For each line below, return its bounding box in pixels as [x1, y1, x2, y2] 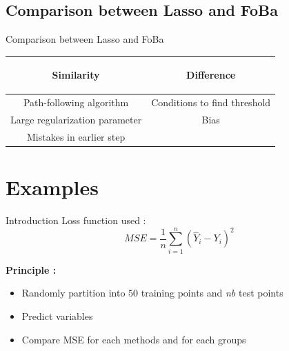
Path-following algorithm [23, 95, 129, 110]
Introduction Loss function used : [6, 213, 146, 228]
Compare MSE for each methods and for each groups [21, 332, 246, 346]
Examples [6, 173, 99, 201]
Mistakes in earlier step [26, 129, 126, 143]
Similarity [52, 68, 100, 82]
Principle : [6, 262, 57, 277]
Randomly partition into [21, 285, 126, 300]
